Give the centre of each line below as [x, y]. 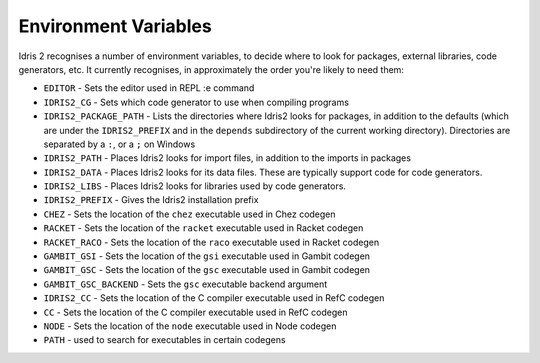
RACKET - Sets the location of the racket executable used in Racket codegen [203, 228]
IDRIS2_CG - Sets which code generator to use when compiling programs [196, 102]
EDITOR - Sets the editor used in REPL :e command [149, 88]
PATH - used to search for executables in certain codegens [164, 340]
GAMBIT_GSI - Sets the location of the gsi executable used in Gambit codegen [206, 256]
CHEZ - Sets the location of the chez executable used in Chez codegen [189, 214]
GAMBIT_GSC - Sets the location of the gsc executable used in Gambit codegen [206, 270]
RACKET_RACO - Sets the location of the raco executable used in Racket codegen [211, 242]
